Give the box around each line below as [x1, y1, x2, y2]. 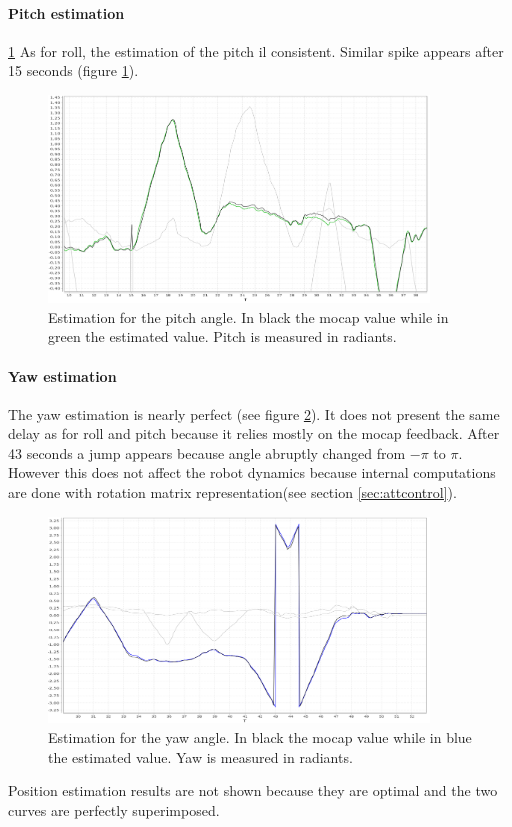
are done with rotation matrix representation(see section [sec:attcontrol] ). [8, 482, 457, 503]
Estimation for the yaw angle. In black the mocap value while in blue [48, 727, 472, 748]
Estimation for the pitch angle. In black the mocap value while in [48, 306, 449, 327]
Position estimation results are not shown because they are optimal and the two [8, 780, 498, 801]
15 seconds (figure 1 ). [8, 60, 139, 81]
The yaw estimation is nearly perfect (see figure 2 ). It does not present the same [8, 403, 500, 424]
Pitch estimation [8, 2, 125, 23]
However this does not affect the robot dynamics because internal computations [8, 462, 496, 483]
